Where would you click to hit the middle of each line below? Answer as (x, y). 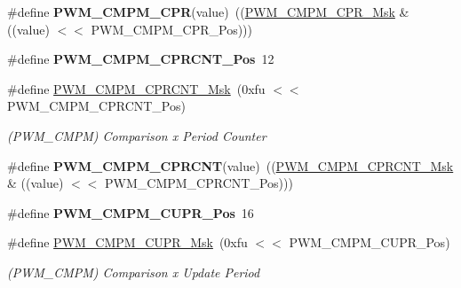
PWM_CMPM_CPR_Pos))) (171, 29)
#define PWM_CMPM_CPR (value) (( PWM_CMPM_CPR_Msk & (208, 12)
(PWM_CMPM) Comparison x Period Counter (137, 135)
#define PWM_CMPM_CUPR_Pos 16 (131, 212)
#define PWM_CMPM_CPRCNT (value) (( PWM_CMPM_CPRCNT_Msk (230, 165)
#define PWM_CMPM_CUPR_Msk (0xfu (127, 242)
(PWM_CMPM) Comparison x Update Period (134, 272)
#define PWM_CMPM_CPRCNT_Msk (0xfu (136, 88)
